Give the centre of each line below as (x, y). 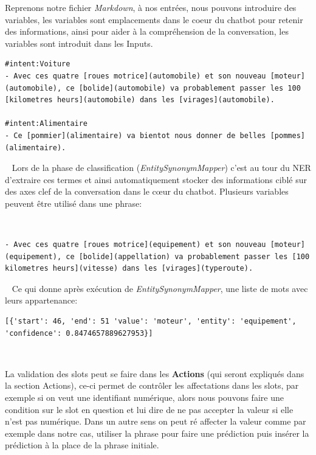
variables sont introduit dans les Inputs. (79, 43)
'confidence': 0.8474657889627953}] (79, 333)
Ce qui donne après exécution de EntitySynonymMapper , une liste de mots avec (160, 288)
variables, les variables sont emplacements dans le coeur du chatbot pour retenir (154, 19)
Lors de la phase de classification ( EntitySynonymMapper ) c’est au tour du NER (161, 168)
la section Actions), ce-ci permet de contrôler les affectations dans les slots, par (152, 385)
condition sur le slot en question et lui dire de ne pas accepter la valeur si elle (149, 409)
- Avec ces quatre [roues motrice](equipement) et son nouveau (136, 245)
